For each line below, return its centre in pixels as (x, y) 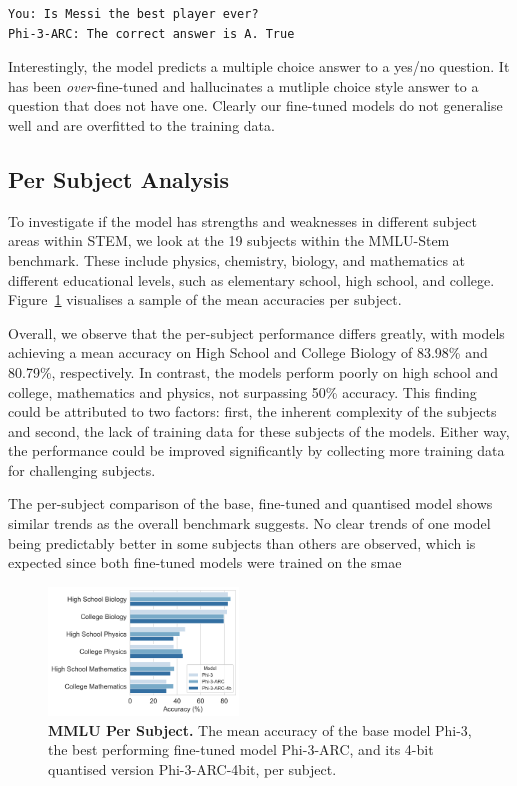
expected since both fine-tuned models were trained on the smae (205, 562)
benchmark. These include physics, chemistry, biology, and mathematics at (237, 259)
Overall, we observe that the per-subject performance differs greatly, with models (256, 332)
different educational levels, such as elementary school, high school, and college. (251, 279)
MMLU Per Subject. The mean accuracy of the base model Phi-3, (260, 729)
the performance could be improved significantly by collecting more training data (256, 450)
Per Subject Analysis (119, 178)
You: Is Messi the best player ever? (133, 14)
